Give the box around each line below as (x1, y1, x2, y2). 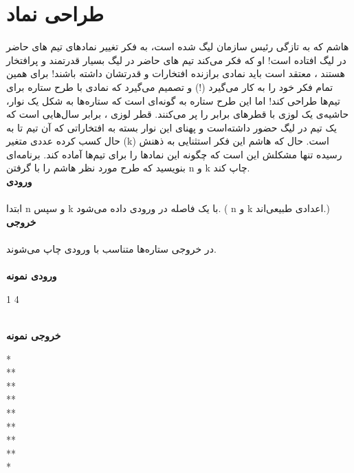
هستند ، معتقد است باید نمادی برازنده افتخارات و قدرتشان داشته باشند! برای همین (6, 66, 345, 81)
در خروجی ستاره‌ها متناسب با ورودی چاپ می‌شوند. (6, 242, 217, 256)
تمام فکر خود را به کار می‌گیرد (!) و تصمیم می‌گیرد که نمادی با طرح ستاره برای (6, 79, 333, 94)
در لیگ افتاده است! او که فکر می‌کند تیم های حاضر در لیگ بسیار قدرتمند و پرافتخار (6, 52, 346, 67)
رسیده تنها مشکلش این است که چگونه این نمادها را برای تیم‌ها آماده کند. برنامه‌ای (6, 147, 342, 161)
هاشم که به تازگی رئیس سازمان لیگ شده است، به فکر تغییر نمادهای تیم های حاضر (6, 39, 349, 54)
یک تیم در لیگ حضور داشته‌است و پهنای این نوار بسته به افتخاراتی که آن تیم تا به (6, 120, 337, 134)
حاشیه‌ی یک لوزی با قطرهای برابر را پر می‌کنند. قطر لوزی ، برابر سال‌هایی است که (6, 107, 349, 121)
